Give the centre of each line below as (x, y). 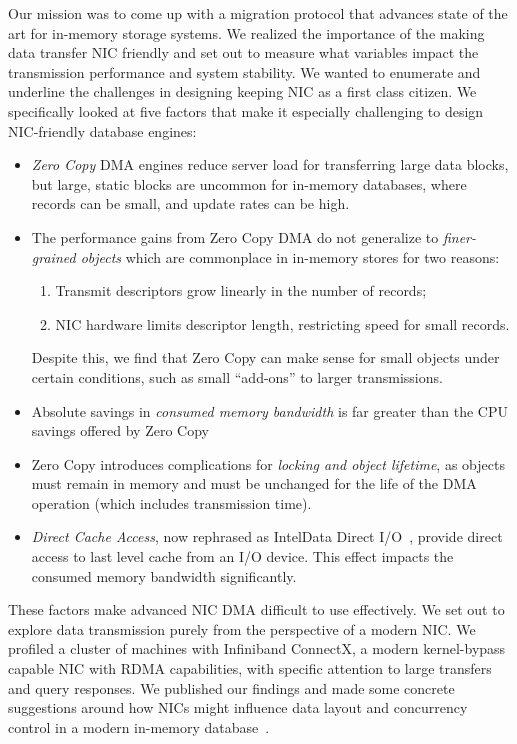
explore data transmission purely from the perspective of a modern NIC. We (242, 628)
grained (53, 256)
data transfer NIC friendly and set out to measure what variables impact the (243, 52)
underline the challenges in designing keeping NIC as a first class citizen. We (242, 91)
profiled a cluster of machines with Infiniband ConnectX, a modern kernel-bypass (257, 648)
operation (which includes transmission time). (171, 502)
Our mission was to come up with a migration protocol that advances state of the (258, 13)
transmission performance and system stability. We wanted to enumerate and (244, 71)
